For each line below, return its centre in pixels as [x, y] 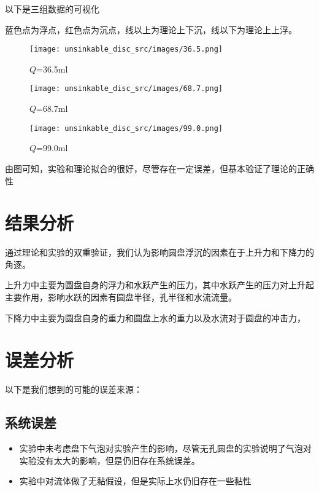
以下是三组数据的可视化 [52, 9]
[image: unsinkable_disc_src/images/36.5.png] [126, 49]
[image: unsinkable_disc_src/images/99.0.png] [126, 128]
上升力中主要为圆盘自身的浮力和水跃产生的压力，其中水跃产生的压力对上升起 [159, 285]
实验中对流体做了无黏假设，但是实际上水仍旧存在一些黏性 [135, 481]
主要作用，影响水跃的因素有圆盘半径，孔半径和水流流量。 [121, 297]
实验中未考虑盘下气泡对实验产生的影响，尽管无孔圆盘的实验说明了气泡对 [165, 448]
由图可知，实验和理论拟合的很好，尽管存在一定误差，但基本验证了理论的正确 [159, 168]
